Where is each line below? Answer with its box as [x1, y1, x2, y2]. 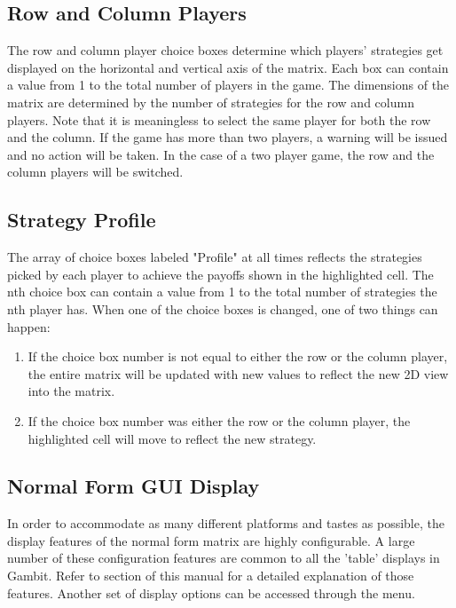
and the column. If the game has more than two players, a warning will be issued [7, 128, 448, 146]
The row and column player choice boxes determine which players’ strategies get [7, 41, 444, 59]
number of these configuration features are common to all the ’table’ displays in [7, 549, 440, 567]
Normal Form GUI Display [7, 472, 260, 500]
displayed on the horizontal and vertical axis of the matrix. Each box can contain [7, 58, 449, 76]
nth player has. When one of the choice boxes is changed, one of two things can [7, 299, 438, 318]
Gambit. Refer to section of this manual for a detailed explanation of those [7, 566, 414, 585]
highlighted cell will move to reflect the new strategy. [28, 429, 317, 447]
